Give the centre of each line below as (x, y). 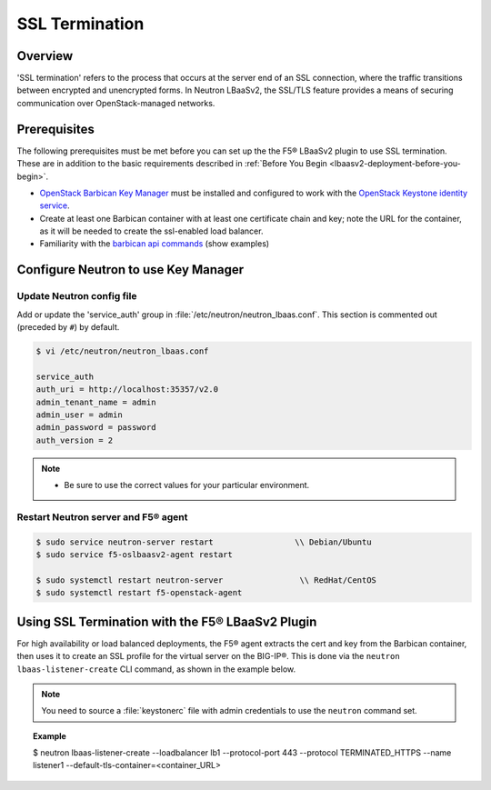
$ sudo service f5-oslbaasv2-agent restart (135, 555)
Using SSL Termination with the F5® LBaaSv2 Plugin (167, 621)
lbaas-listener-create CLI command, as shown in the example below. (156, 669)
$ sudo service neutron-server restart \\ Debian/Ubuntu (204, 542)
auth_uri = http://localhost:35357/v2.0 (127, 390)
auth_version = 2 (75, 440)
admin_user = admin (79, 415)
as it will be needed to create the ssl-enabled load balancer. (151, 231)
